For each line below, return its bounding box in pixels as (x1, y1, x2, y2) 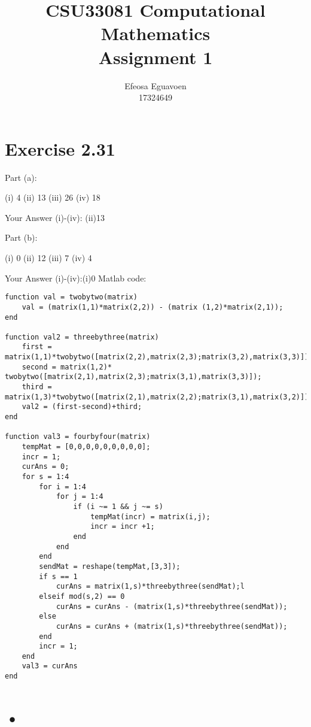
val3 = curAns (22, 662, 78, 671)
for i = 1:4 (39, 482, 87, 491)
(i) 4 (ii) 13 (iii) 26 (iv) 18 (5, 191, 100, 204)
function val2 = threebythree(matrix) (5, 332, 159, 341)
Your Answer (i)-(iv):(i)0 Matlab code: (5, 271, 147, 284)
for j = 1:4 (56, 492, 103, 501)
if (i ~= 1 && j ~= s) (73, 502, 163, 511)
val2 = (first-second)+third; (22, 402, 142, 411)
